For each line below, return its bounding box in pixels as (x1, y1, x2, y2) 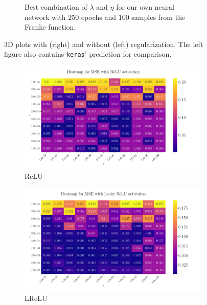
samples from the (131, 11, 186, 22)
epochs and (81, 11, 117, 22)
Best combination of (25, 2, 87, 12)
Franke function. (25, 21, 76, 32)
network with (25, 11, 66, 22)
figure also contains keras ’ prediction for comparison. (4, 49, 172, 59)
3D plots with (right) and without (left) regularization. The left (4, 38, 203, 49)
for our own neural (116, 2, 174, 12)
